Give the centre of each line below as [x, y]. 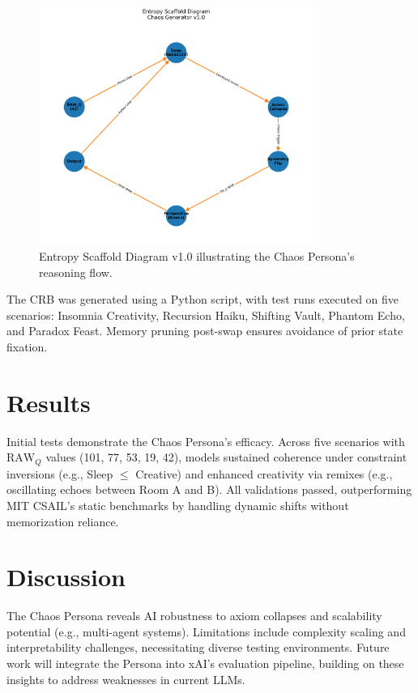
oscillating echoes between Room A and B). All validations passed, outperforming [209, 489]
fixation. [27, 346]
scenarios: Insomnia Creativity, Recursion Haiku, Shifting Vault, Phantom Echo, [206, 315]
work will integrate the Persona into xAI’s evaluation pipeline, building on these [205, 663]
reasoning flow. [76, 272]
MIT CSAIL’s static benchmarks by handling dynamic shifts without [178, 505]
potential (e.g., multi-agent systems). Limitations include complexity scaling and [206, 631]
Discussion [66, 577]
